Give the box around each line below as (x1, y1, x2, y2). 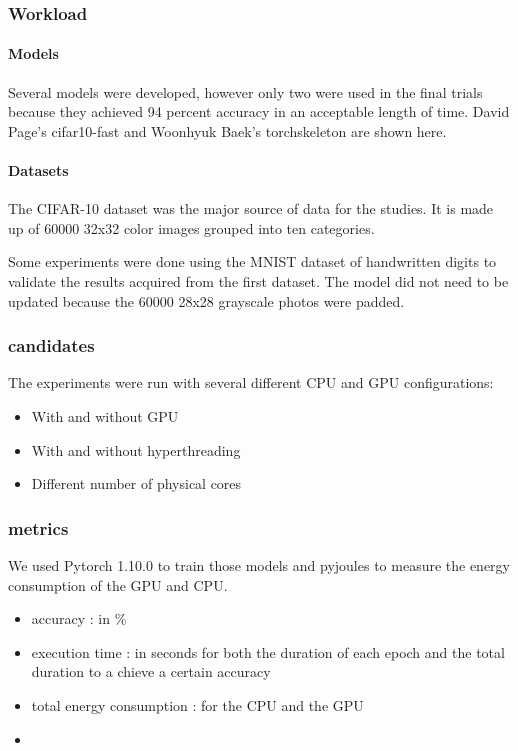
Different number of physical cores (31, 473, 242, 494)
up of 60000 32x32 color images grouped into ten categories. (8, 217, 375, 238)
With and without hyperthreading (31, 439, 241, 460)
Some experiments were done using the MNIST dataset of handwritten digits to (8, 251, 497, 272)
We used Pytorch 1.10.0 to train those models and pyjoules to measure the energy (8, 555, 510, 575)
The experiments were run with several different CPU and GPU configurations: (8, 372, 494, 393)
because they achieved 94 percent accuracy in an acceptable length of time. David (8, 101, 510, 122)
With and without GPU (31, 406, 179, 426)
